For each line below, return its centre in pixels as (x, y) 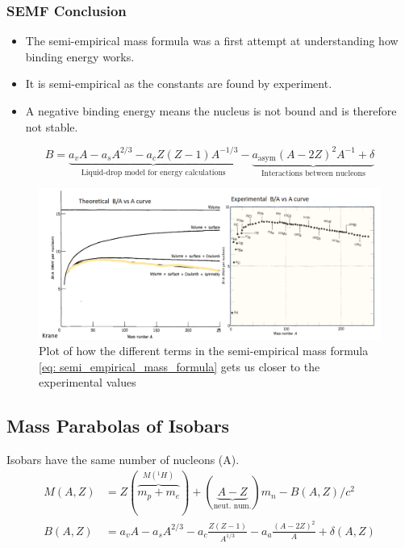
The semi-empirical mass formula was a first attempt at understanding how (212, 41)
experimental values (88, 382)
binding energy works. (80, 56)
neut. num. (232, 506)
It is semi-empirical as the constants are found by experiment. (179, 84)
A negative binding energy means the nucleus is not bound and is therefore (211, 111)
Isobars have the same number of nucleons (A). (123, 460)
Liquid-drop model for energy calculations (153, 172)
